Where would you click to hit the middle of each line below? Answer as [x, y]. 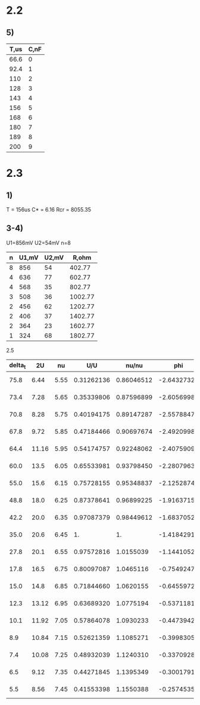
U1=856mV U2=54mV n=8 [39, 243]
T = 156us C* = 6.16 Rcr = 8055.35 [49, 209]
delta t [18, 366]
